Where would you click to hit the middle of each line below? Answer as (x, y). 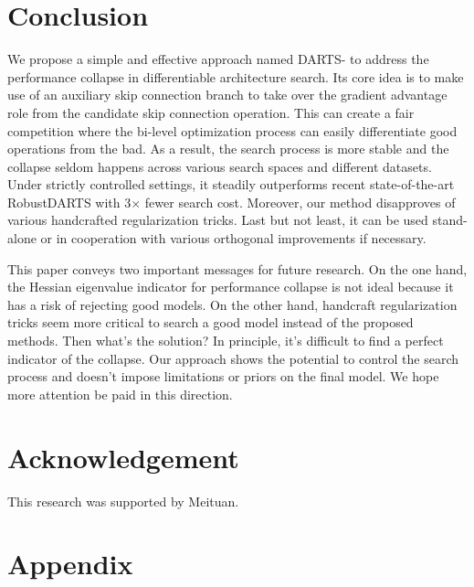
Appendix (70, 564)
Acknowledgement (123, 457)
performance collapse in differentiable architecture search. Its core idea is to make (236, 76)
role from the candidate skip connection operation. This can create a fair (211, 112)
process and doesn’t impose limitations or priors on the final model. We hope (223, 376)
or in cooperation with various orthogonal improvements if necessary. (233, 238)
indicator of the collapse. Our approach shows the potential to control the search (233, 358)
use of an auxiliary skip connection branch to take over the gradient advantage (227, 95)
